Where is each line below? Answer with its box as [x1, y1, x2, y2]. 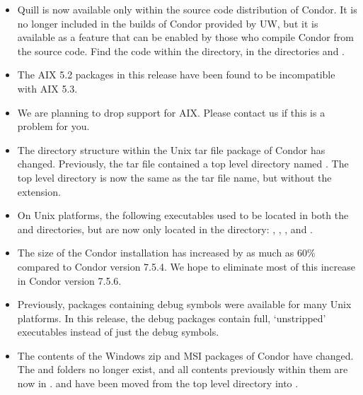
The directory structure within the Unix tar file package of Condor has [17, 142, 325, 157]
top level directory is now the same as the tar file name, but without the [17, 170, 332, 184]
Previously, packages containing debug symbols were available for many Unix [17, 297, 352, 312]
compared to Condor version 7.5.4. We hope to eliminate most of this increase [17, 259, 356, 273]
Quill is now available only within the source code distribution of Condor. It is [17, 2, 357, 16]
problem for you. [17, 119, 90, 134]
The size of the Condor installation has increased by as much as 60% [17, 245, 316, 260]
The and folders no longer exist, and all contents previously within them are [17, 362, 348, 377]
